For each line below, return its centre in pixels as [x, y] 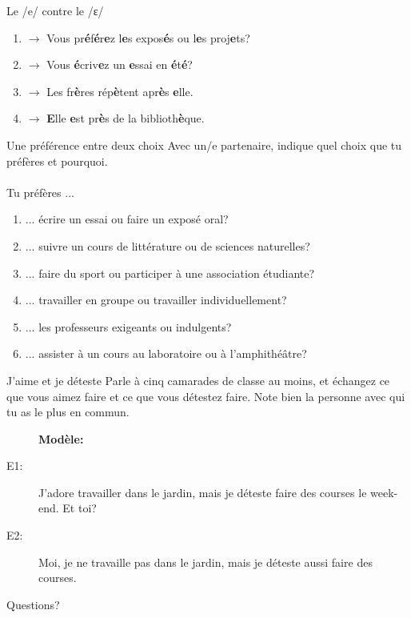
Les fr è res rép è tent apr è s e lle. [120, 91]
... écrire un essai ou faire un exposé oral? [127, 219]
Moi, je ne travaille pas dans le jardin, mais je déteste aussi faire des [205, 562]
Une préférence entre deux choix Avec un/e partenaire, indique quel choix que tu [204, 144]
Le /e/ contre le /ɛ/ [55, 10]
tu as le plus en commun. [68, 412]
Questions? [33, 604]
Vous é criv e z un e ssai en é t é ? [120, 64]
